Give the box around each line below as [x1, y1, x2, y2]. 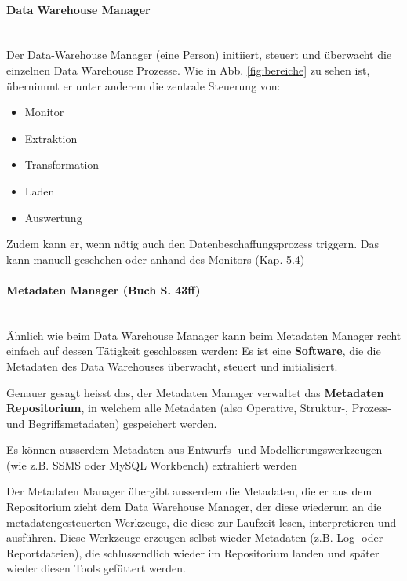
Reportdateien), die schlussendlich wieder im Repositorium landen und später [6, 544, 380, 561]
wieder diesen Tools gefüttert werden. [6, 560, 186, 576]
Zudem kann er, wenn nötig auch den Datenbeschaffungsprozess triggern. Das [6, 236, 379, 252]
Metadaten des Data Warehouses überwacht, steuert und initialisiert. [6, 357, 338, 374]
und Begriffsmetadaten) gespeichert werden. [6, 415, 217, 431]
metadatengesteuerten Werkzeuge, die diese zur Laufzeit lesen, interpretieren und [6, 513, 397, 530]
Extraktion [24, 130, 78, 146]
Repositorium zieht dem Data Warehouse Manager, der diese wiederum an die [6, 499, 382, 515]
